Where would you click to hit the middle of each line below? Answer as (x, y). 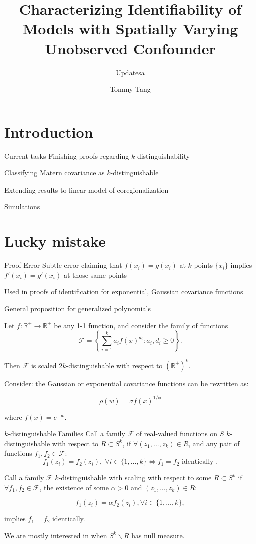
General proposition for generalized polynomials (77, 308)
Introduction (49, 132)
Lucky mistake (55, 241)
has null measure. (158, 535)
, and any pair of (214, 443)
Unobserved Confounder (130, 48)
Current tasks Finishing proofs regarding (67, 156)
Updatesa (130, 72)
